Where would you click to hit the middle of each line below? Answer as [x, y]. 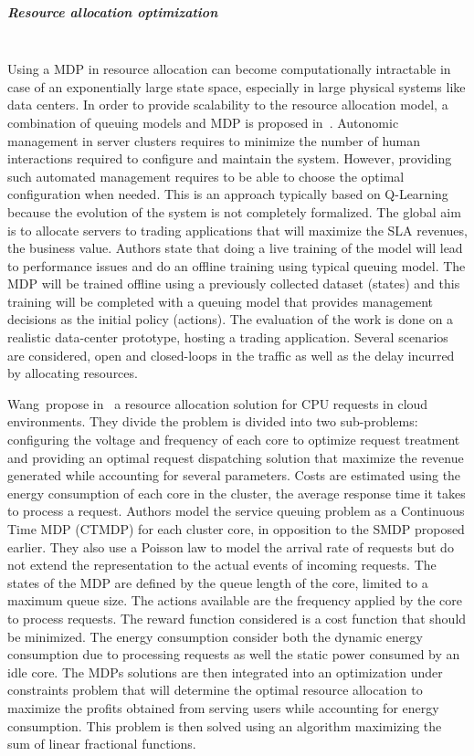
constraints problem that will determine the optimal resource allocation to [215, 690]
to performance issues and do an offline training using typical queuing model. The [237, 265]
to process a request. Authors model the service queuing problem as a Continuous [236, 511]
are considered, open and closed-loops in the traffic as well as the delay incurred [231, 355]
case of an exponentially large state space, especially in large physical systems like [237, 86]
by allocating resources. [73, 373]
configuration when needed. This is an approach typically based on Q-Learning [228, 194]
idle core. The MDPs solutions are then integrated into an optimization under [225, 672]
